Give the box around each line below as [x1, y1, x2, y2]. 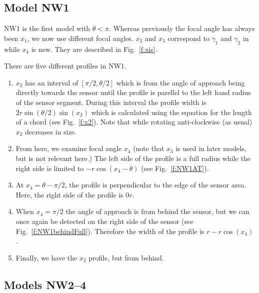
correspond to [167, 32, 210, 43]
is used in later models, [175, 143, 247, 153]
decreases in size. [25, 126, 77, 136]
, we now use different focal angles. [27, 32, 134, 43]
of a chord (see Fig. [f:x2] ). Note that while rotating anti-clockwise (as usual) [15, 116, 253, 127]
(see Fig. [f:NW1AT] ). [141, 162, 209, 173]
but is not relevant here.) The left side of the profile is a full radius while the [15, 152, 251, 163]
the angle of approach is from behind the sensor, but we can [65, 206, 250, 216]
